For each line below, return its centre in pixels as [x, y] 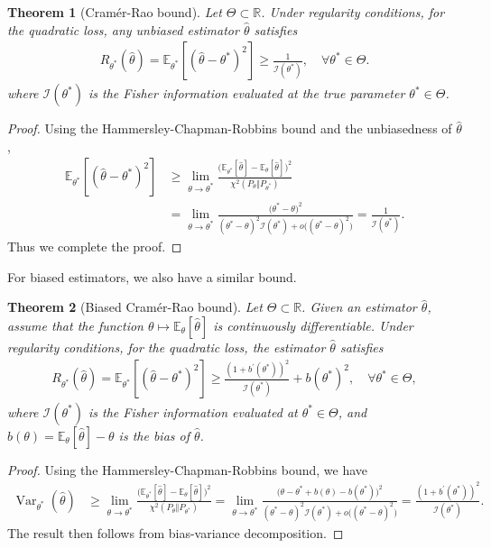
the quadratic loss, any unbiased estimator [123, 29]
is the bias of [154, 435]
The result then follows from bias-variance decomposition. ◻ [176, 532]
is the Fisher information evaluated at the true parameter [246, 93]
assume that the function [75, 325]
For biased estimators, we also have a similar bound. [152, 276]
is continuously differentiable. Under [313, 325]
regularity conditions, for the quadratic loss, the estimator [167, 347]
